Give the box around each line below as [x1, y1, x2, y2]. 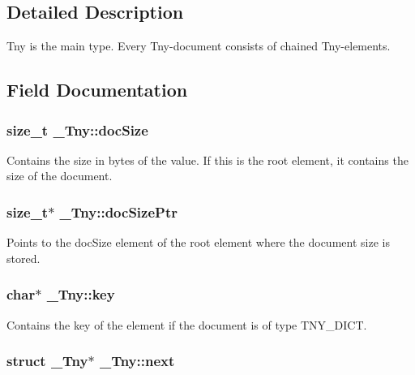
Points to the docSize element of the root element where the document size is [6, 234, 390, 251]
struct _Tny [6, 351, 88, 371]
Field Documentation [6, 77, 188, 102]
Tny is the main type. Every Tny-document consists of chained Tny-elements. [6, 37, 391, 54]
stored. [6, 249, 41, 266]
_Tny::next [99, 351, 175, 371]
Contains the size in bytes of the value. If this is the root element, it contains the [6, 151, 409, 168]
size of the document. [6, 167, 113, 184]
